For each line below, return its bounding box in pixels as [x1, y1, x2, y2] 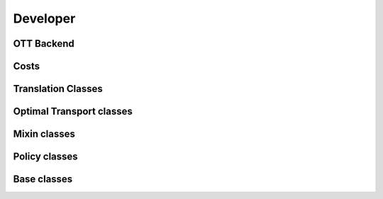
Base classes [13, 174, 73, 186]
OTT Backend [13, 38, 74, 50]
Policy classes [13, 151, 78, 163]
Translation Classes [13, 83, 103, 95]
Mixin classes [13, 128, 76, 140]
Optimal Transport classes [13, 106, 133, 118]
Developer [13, 11, 76, 26]
